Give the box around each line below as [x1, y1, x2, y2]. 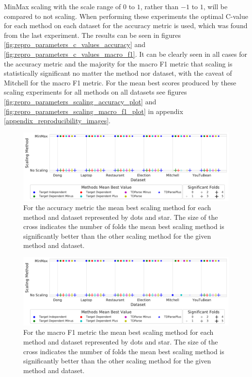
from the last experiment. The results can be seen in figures [4, 30, 181, 40]
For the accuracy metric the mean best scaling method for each [23, 202, 211, 213]
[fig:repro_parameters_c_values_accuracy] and [4, 39, 146, 49]
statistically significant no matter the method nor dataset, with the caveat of [4, 68, 232, 78]
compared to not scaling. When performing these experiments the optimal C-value [4, 11, 248, 21]
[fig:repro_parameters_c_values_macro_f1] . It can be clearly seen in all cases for [4, 49, 247, 59]
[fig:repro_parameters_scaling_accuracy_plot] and [4, 96, 157, 106]
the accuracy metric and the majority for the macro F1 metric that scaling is [4, 58, 233, 68]
